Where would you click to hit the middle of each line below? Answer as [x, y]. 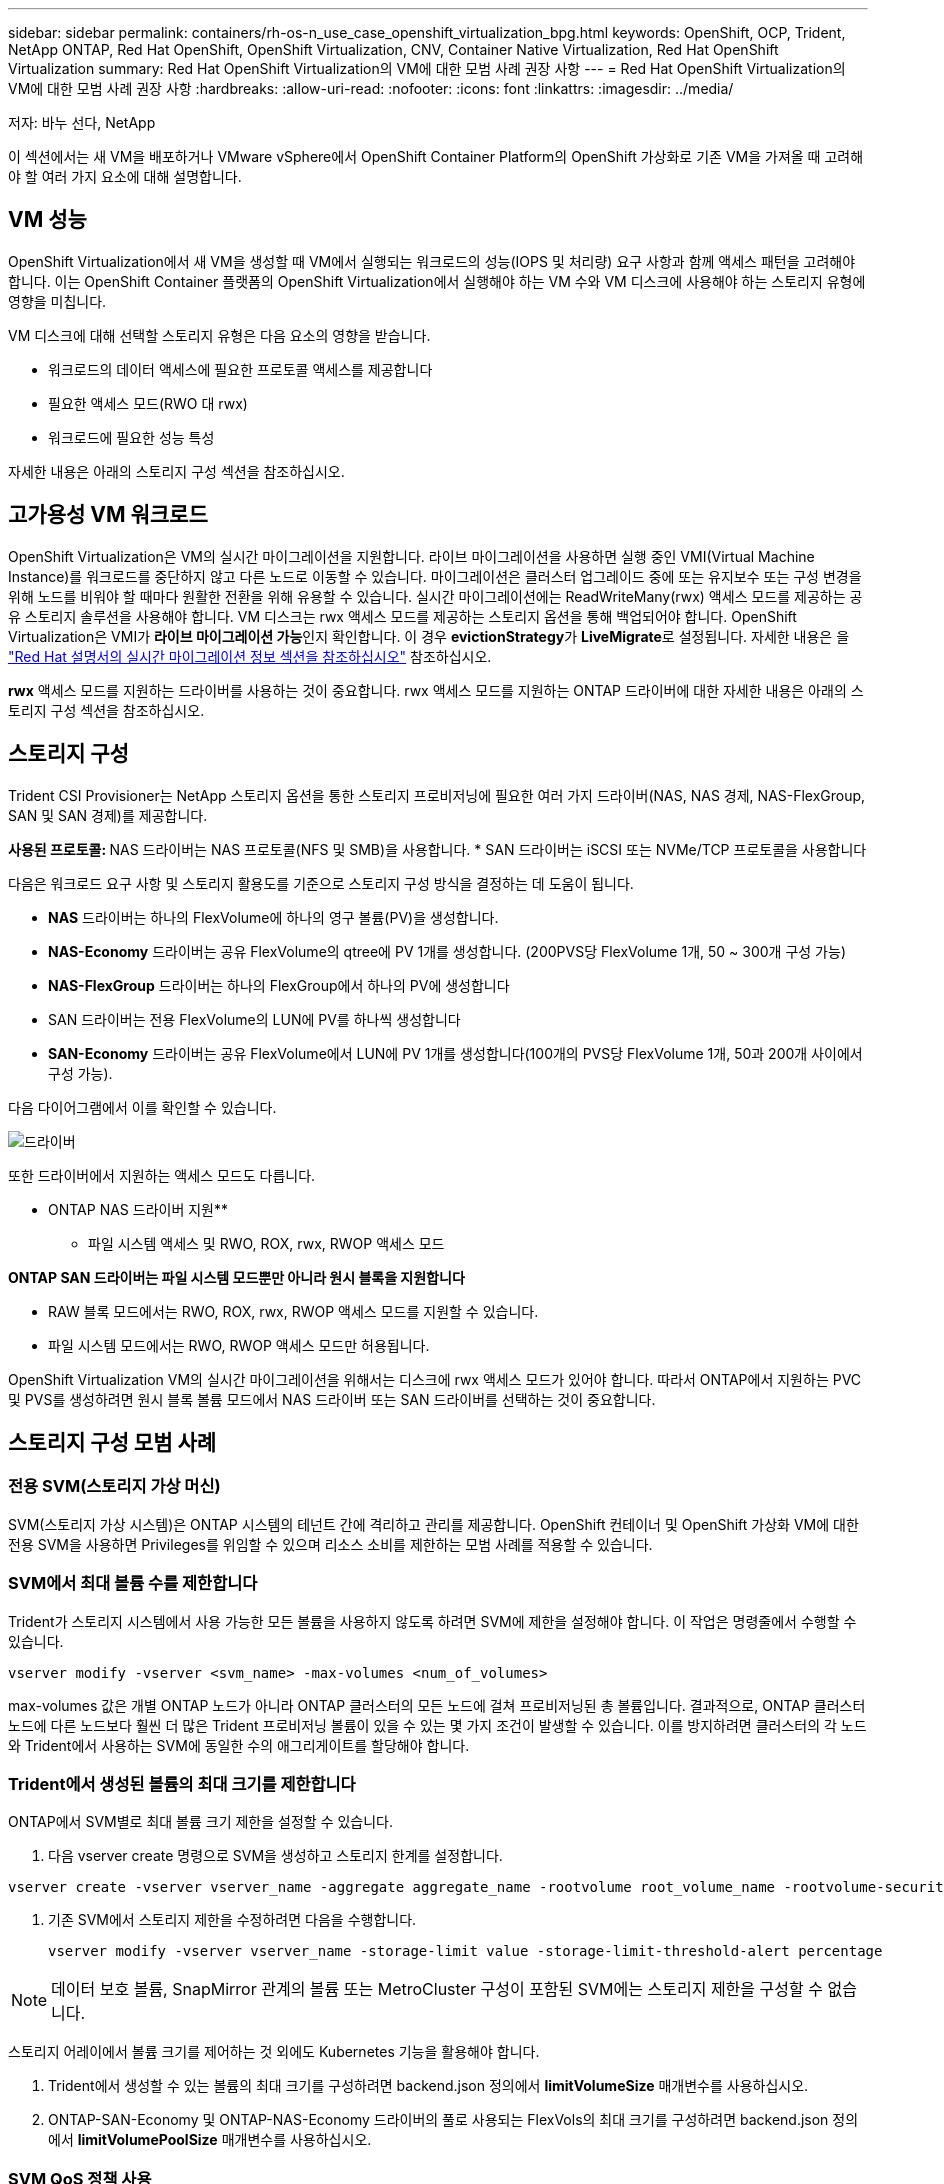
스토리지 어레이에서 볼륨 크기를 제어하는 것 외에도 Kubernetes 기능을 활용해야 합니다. [274, 2052]
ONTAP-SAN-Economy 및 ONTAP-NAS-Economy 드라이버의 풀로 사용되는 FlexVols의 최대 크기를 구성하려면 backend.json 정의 [453, 2120]
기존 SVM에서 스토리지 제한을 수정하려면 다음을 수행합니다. [232, 1920]
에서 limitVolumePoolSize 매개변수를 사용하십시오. [210, 2140]
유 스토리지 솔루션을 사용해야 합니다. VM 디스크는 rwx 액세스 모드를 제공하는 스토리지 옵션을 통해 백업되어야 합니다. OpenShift [402, 616]
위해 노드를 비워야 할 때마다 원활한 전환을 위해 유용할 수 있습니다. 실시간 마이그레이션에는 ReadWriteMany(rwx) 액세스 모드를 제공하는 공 [435, 596]
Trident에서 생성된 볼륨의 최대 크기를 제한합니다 [182, 1783]
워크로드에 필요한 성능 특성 [131, 437]
